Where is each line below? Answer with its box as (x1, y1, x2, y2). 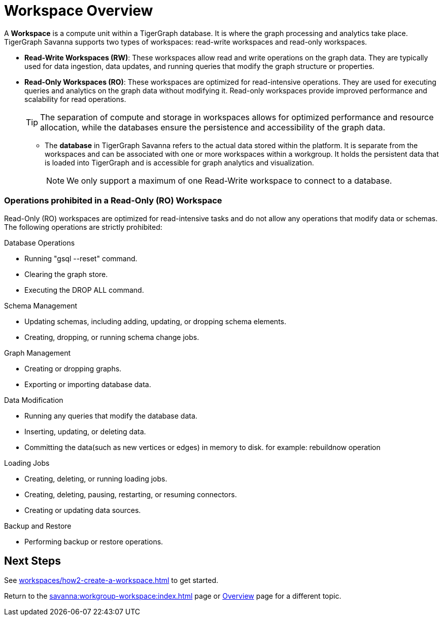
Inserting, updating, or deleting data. (24, 427, 146, 436)
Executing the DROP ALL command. (24, 285, 144, 294)
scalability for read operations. (24, 94, 126, 104)
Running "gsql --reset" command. (24, 254, 138, 263)
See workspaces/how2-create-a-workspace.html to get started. (4, 576, 218, 585)
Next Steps (4, 554, 61, 567)
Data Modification (4, 395, 63, 404)
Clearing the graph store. (24, 269, 108, 279)
